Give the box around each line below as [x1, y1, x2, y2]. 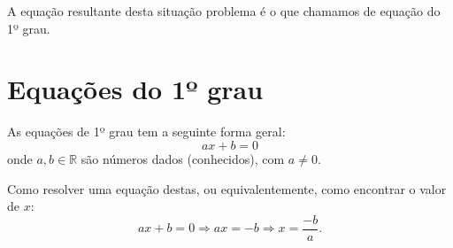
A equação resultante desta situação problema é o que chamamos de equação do [7, 2, 441, 19]
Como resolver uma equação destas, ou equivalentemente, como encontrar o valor [7, 179, 447, 198]
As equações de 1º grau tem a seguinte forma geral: [7, 122, 286, 141]
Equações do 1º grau [7, 71, 264, 107]
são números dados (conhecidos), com [81, 149, 285, 167]
